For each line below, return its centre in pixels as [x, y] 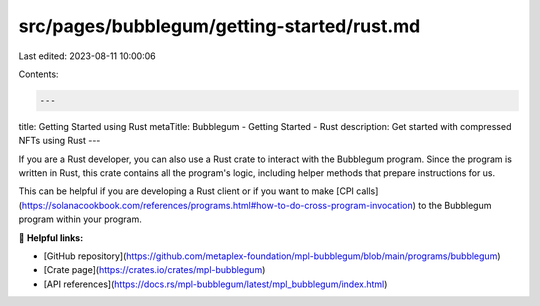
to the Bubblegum [455, 205]
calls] [367, 191]
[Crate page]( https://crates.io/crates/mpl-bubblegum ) [154, 270]
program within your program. [80, 219]
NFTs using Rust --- [59, 141]
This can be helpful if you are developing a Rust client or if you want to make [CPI [186, 191]
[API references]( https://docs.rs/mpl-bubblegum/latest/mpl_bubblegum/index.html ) [215, 284]
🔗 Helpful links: [51, 237]
